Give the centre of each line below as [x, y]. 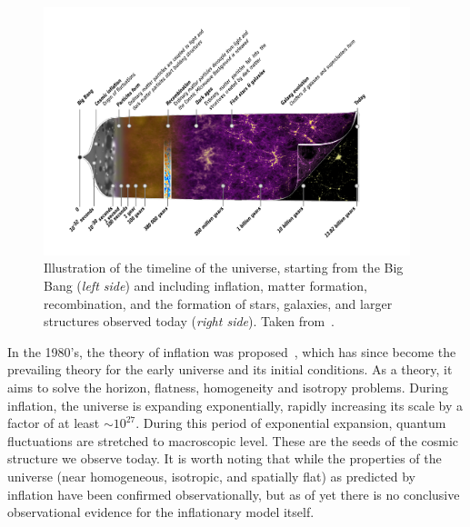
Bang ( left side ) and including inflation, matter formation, [205, 286]
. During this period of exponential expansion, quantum [291, 423]
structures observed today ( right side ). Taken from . [189, 321]
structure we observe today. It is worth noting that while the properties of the [225, 458]
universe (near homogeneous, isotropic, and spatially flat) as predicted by [211, 476]
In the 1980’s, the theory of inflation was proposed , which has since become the [232, 351]
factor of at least [54, 423]
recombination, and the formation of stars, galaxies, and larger [218, 303]
